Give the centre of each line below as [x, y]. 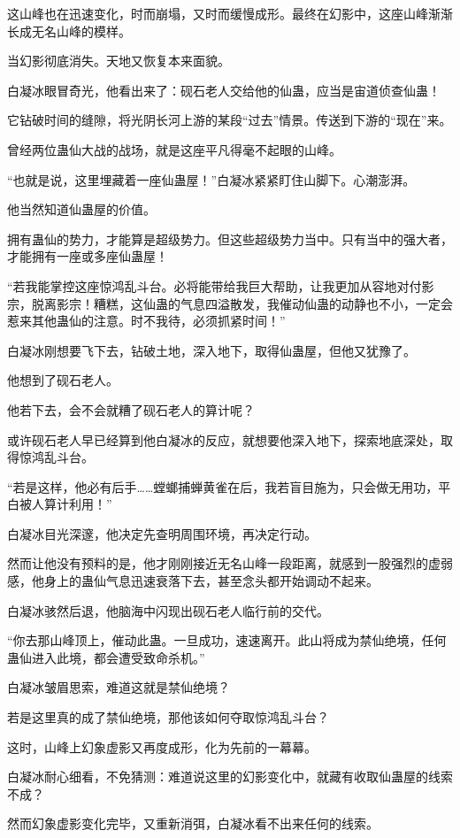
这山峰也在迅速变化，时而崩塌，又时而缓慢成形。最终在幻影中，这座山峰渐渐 [230, 13]
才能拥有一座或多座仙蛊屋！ [88, 256]
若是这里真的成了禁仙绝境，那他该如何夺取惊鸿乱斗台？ [168, 717]
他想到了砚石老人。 [63, 380]
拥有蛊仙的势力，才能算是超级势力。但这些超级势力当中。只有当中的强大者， [230, 238]
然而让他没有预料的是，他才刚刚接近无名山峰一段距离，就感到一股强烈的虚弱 [230, 563]
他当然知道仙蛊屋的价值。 [81, 209]
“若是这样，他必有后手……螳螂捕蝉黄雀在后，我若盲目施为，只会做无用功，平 [229, 486]
